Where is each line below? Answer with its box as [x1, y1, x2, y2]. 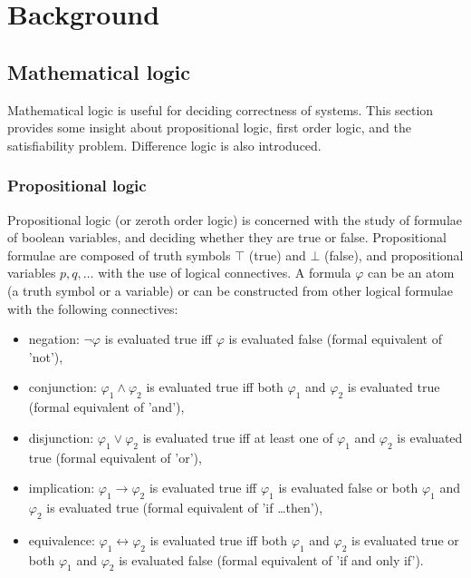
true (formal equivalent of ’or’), [28, 447, 202, 466]
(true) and [248, 245, 306, 264]
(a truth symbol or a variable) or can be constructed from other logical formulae [7, 280, 454, 299]
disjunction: [28, 427, 94, 446]
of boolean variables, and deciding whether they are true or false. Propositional [7, 228, 447, 247]
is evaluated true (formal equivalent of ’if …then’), [46, 497, 323, 516]
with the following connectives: [7, 299, 178, 318]
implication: [28, 478, 95, 497]
